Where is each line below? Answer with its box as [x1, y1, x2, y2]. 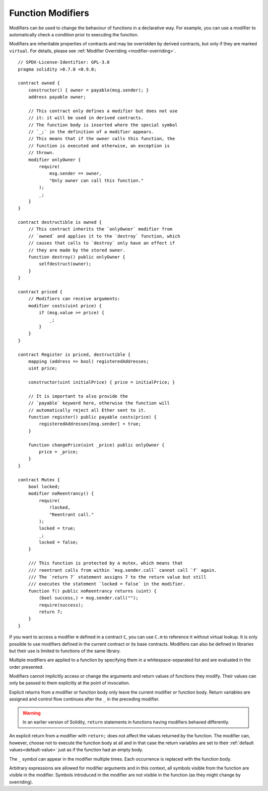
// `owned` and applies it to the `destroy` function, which [28, 233, 181, 239]
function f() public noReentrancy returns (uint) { [28, 588, 157, 594]
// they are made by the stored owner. [28, 247, 126, 253]
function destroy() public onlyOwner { [28, 254, 126, 260]
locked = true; [39, 526, 76, 531]
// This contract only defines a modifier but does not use [28, 108, 178, 114]
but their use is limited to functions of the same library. [9, 648, 121, 654]
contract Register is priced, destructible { [18, 352, 131, 357]
